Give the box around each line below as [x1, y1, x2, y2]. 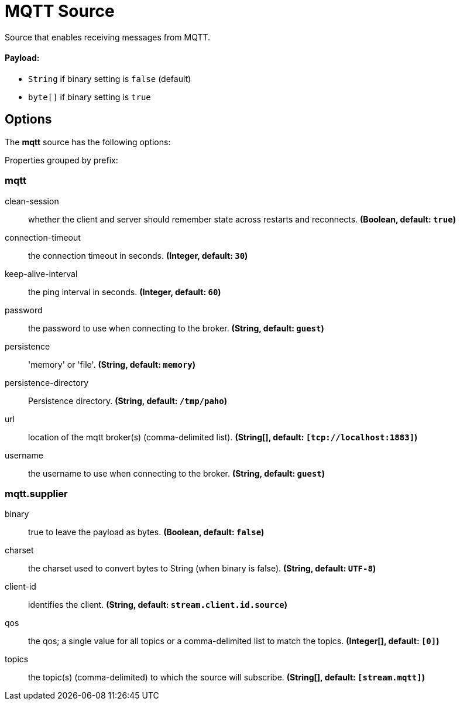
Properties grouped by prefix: [5, 155, 118, 165]
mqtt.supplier [5, 487, 68, 499]
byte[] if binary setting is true [28, 91, 151, 102]
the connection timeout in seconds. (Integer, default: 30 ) [28, 250, 248, 261]
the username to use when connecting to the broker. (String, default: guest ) [28, 468, 325, 478]
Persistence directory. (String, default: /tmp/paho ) [28, 395, 227, 406]
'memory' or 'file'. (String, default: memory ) [28, 359, 196, 369]
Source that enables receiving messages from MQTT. [5, 32, 211, 42]
